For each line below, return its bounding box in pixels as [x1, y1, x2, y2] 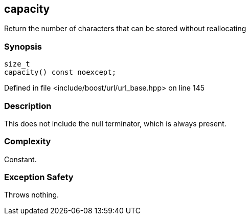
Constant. [4, 155, 37, 164]
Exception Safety [4, 172, 74, 183]
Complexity [4, 136, 51, 147]
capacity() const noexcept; [4, 68, 117, 77]
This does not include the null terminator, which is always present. [4, 119, 226, 128]
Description [4, 100, 52, 111]
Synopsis [4, 41, 42, 52]
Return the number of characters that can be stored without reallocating [4, 24, 246, 33]
